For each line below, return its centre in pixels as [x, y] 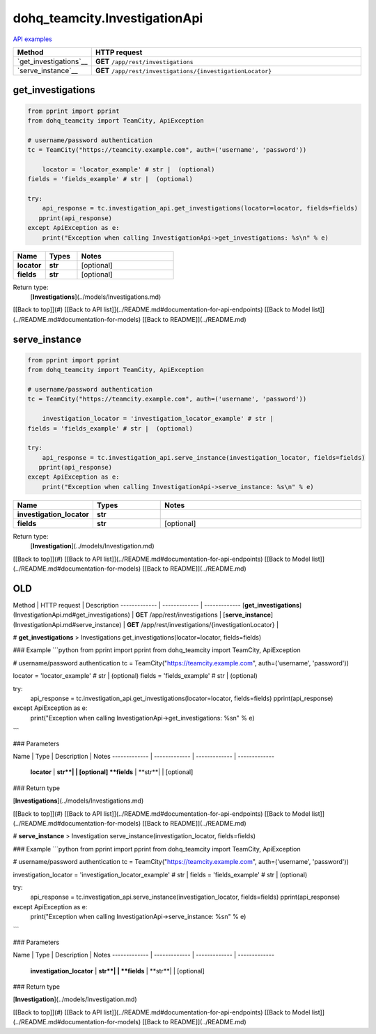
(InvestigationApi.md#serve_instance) [67, 624]
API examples [32, 39]
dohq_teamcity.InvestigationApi [108, 18]
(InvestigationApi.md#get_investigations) [71, 615]
